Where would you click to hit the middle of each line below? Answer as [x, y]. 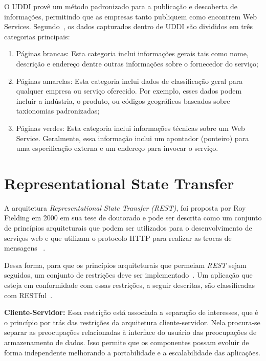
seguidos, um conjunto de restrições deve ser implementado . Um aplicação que [128, 275]
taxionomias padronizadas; [58, 111]
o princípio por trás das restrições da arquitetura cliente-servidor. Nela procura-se [132, 322]
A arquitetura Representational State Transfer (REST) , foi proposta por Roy [125, 207]
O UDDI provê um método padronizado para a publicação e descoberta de [121, 6]
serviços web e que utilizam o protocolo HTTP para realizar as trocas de [118, 238]
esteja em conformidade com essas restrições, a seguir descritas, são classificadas [129, 285]
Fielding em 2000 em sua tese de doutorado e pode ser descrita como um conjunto [133, 218]
